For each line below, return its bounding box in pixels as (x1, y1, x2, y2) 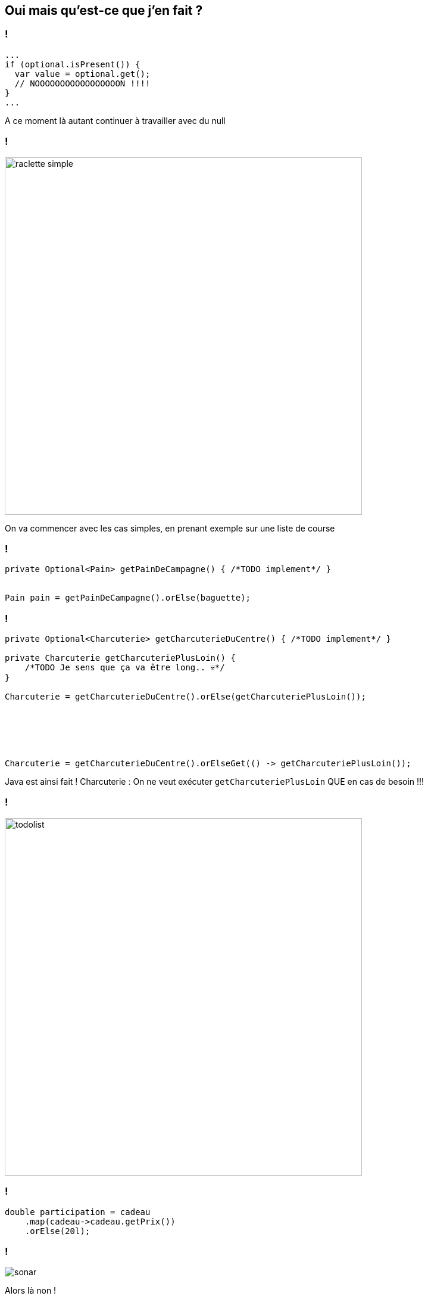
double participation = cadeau (5, 1207, 151, 1217)
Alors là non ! (5, 1285, 57, 1296)
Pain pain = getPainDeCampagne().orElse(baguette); (5, 593, 251, 603)
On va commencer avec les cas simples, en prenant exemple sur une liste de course (5, 523, 335, 533)
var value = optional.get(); (14, 69, 151, 79)
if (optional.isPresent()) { (5, 59, 140, 69)
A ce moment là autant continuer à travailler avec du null (5, 115, 226, 126)
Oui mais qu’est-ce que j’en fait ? (5, 3, 203, 18)
